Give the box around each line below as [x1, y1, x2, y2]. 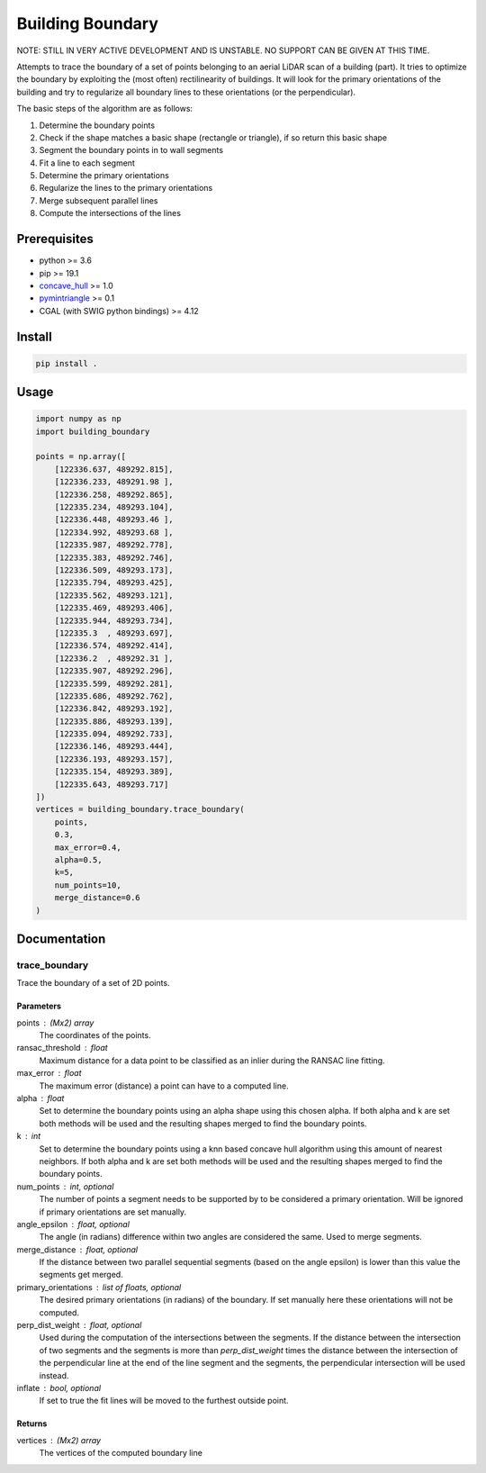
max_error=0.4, [54, 842, 121, 853]
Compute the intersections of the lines [39, 208, 182, 219]
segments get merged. [39, 1270, 123, 1280]
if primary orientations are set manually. [39, 1206, 187, 1217]
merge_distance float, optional [16, 1243, 139, 1255]
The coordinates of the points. [39, 1030, 152, 1041]
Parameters [16, 1000, 62, 1012]
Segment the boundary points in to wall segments [39, 145, 224, 156]
